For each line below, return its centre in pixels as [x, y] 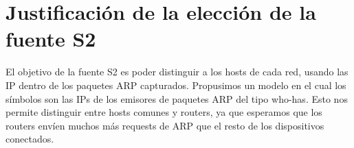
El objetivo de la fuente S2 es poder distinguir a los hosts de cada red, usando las [177, 72]
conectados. [30, 139]
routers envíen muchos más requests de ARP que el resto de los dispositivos [165, 125]
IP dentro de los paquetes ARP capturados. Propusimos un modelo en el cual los [176, 85]
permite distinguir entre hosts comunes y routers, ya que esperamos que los [164, 112]
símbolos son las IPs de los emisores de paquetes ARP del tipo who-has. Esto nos [177, 98]
